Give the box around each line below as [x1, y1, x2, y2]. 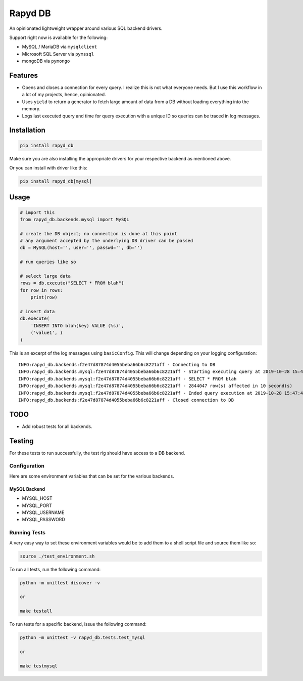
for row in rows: [20, 287, 63, 293]
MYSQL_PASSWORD [22, 517, 65, 523]
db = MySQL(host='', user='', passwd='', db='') [20, 245, 143, 250]
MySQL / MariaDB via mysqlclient [22, 44, 97, 50]
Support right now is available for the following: [9, 34, 108, 40]
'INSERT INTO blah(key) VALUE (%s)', [30, 323, 124, 328]
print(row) [30, 294, 58, 301]
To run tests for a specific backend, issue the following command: [9, 621, 146, 627]
